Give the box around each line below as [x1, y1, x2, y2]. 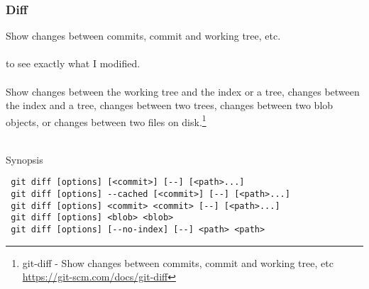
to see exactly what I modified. [6, 56, 141, 71]
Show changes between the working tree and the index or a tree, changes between [6, 84, 360, 98]
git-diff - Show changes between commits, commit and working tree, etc [22, 255, 334, 270]
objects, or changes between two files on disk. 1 [6, 112, 206, 129]
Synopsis [6, 152, 43, 166]
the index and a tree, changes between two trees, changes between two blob [6, 98, 334, 113]
